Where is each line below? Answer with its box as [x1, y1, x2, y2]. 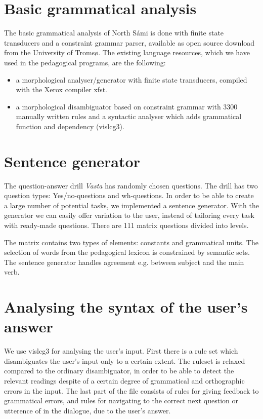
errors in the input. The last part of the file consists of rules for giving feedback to [4, 385, 259, 396]
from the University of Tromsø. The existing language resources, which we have [4, 47, 250, 58]
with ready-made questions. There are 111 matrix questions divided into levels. [4, 219, 249, 230]
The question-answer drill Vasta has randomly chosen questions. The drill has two [4, 180, 258, 191]
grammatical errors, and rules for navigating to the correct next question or [4, 395, 238, 406]
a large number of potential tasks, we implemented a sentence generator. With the [4, 200, 259, 210]
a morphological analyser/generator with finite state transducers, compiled [16, 74, 247, 85]
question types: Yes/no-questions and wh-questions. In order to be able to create [4, 190, 254, 201]
